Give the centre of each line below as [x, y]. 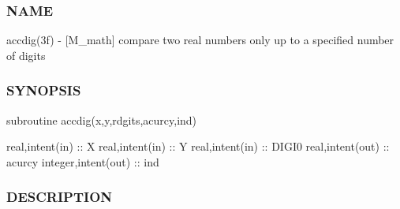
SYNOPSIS [44, 90]
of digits [26, 55]
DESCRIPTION [60, 197]
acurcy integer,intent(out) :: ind [83, 161]
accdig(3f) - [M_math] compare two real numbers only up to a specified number [200, 40]
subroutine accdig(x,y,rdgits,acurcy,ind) [102, 119]
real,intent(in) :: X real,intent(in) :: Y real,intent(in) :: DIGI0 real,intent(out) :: [198, 146]
